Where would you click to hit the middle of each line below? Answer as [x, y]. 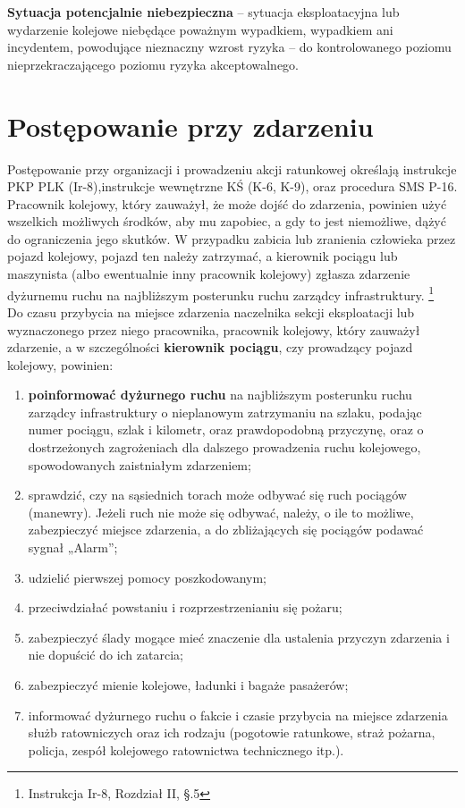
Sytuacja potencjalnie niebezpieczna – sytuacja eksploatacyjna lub [203, 12]
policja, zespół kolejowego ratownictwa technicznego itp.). [186, 749]
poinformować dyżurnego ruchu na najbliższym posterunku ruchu [220, 395]
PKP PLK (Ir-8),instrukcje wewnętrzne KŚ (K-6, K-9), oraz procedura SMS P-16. [232, 186]
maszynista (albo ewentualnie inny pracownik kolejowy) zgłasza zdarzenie [209, 274]
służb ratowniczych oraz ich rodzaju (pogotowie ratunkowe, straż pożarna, [232, 732]
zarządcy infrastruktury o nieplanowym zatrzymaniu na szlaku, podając [225, 412]
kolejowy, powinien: [60, 364]
